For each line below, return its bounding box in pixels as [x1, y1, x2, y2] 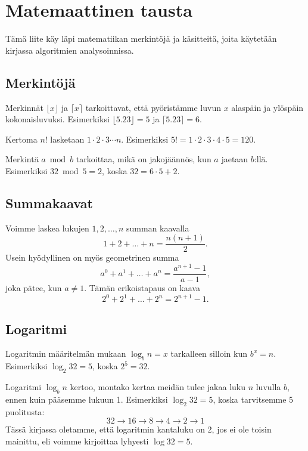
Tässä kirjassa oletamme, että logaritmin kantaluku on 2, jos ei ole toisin [5, 423, 272, 435]
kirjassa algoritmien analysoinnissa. [5, 44, 134, 56]
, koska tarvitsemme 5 [213, 393, 294, 405]
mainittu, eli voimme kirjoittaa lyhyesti [5, 434, 149, 447]
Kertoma [5, 132, 38, 145]
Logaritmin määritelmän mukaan [5, 347, 126, 360]
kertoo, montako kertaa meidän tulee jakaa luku [70, 380, 245, 393]
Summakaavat [5, 193, 93, 212]
